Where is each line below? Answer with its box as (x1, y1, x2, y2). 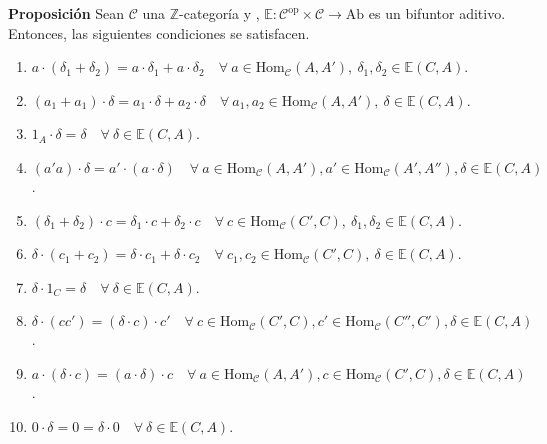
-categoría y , (179, 3, 260, 23)
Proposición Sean (8, 3, 125, 23)
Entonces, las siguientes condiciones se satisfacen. (8, 22, 310, 43)
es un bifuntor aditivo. (368, 3, 506, 23)
